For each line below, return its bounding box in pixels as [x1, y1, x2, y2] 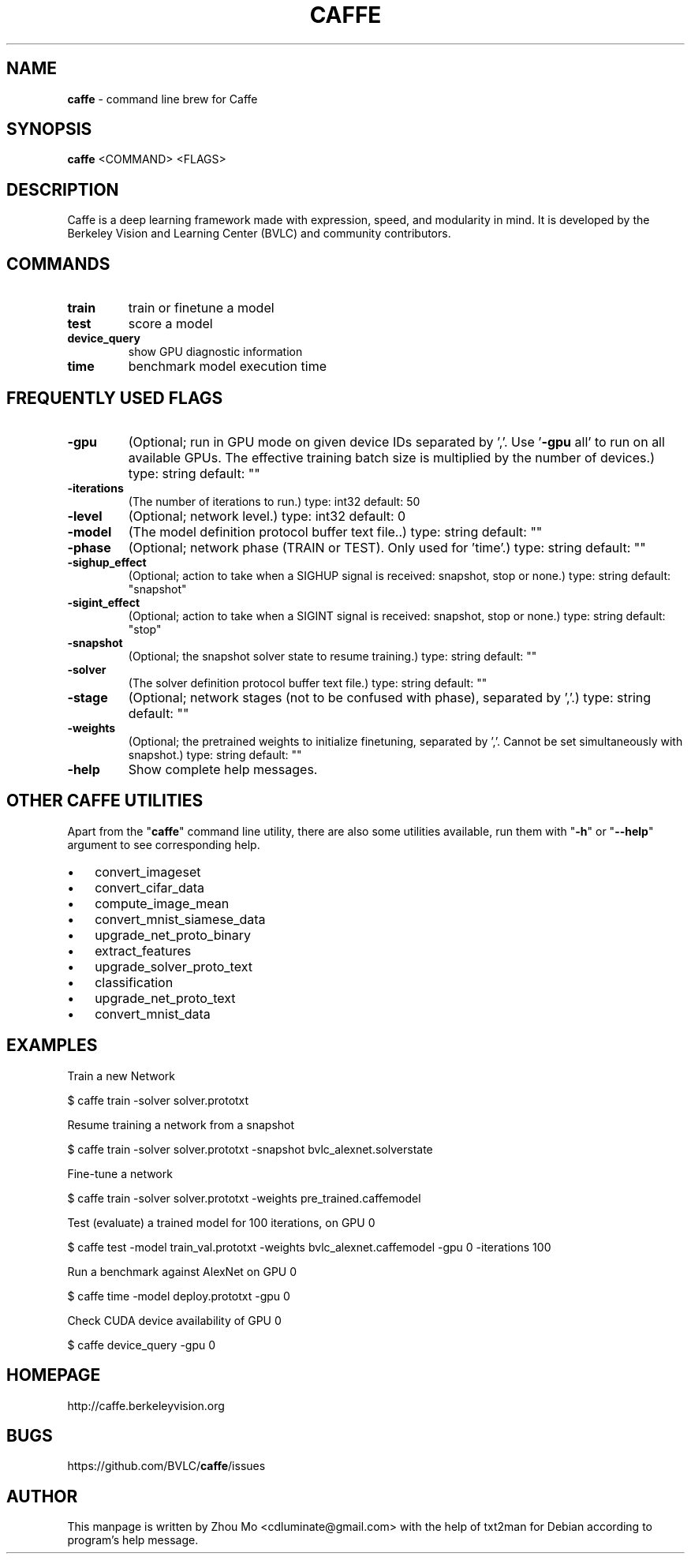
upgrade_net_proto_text [95, 989, 236, 1006]
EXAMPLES [6, 1035, 98, 1056]
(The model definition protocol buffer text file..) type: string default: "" [128, 523, 543, 540]
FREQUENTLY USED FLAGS [6, 387, 223, 408]
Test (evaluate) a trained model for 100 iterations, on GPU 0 [67, 1215, 375, 1229]
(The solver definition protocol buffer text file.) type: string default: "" [128, 675, 487, 690]
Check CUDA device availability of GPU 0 [67, 1313, 282, 1327]
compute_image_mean [95, 895, 230, 911]
